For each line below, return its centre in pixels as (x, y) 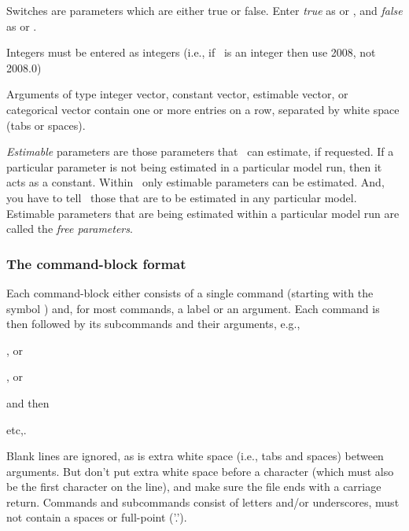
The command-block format (96, 263)
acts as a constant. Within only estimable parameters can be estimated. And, (195, 182)
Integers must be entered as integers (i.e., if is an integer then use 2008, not (191, 52)
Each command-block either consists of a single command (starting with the (190, 292)
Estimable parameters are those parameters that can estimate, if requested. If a (200, 151)
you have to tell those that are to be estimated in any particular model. (182, 197)
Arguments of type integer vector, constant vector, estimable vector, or (177, 94)
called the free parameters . (70, 229)
